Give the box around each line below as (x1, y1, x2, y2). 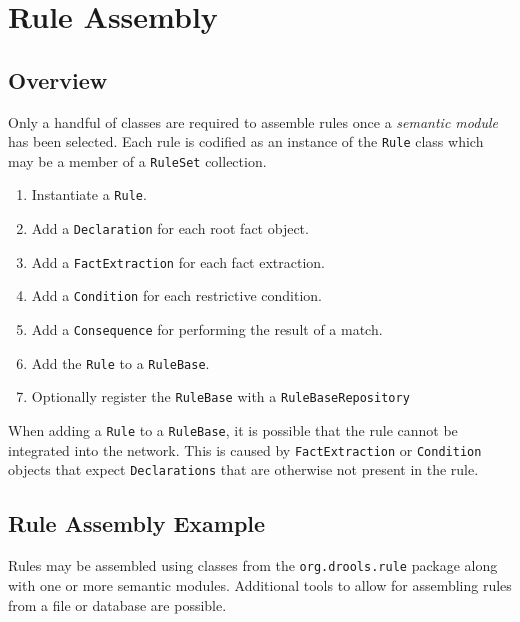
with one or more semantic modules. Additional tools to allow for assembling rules (8, 574, 512, 595)
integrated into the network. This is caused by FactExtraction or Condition (8, 439, 482, 460)
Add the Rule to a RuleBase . (31, 352, 210, 373)
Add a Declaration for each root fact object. (31, 218, 309, 239)
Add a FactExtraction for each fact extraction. (31, 251, 325, 272)
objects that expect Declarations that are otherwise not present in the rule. (8, 459, 479, 480)
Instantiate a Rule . (31, 184, 147, 205)
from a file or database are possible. (8, 594, 227, 615)
